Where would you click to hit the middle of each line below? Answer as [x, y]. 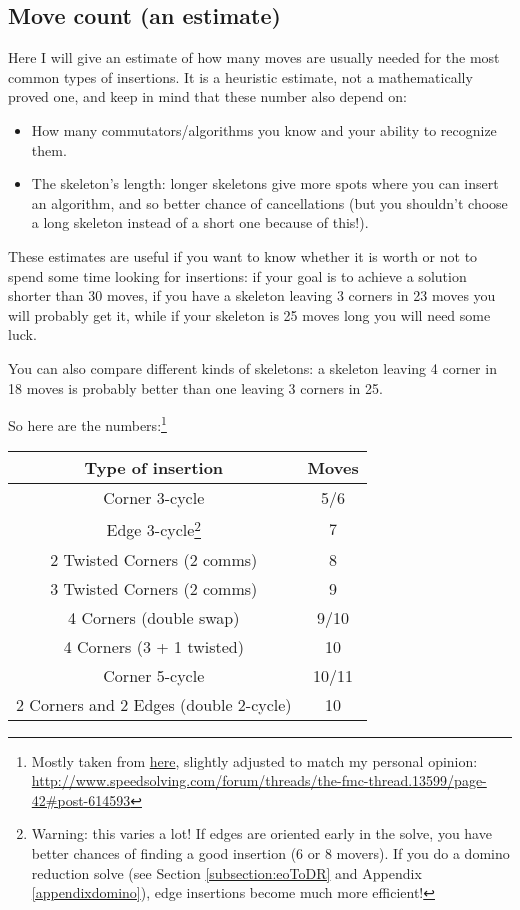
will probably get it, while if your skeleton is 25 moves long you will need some [249, 314]
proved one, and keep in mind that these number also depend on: [207, 96]
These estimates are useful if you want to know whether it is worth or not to [243, 255]
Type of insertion [154, 468]
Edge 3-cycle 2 [154, 528]
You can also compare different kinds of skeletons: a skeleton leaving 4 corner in [252, 367]
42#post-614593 [81, 799]
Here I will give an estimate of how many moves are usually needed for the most [254, 57]
